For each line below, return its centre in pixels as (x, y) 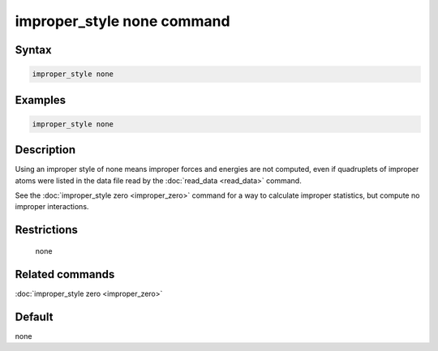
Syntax (33, 50)
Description (45, 150)
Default (34, 317)
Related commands (65, 274)
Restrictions (47, 230)
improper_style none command (122, 21)
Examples (41, 100)
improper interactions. (52, 207)
